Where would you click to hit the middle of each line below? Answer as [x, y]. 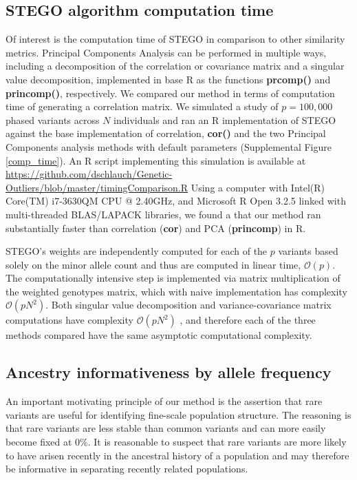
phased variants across [53, 119]
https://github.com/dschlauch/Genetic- [89, 174]
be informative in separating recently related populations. [127, 469]
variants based [308, 251]
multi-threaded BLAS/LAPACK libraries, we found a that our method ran [163, 214]
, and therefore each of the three [248, 320]
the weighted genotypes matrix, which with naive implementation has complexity [176, 291]
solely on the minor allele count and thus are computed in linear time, [153, 264]
